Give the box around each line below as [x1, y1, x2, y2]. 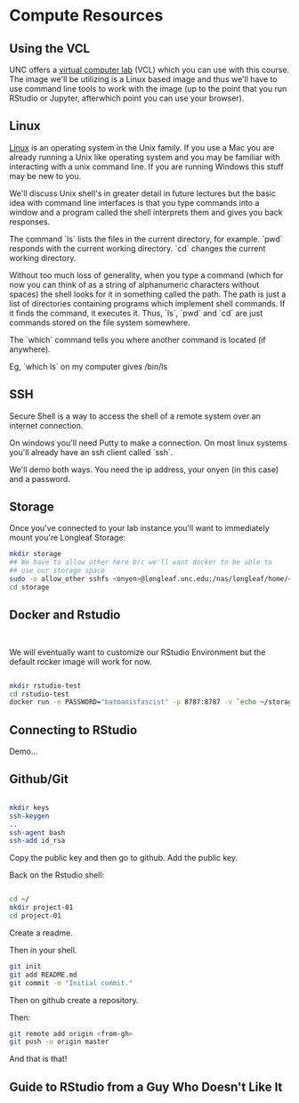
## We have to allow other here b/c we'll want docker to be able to [9, 558, 273, 567]
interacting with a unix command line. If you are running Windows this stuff [9, 161, 284, 172]
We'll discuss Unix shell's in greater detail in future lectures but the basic [9, 188, 276, 199]
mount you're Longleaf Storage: [9, 532, 126, 543]
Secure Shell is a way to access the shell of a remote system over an [9, 411, 261, 421]
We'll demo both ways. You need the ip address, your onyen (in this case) [9, 464, 279, 475]
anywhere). [9, 344, 51, 355]
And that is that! [9, 1053, 68, 1065]
